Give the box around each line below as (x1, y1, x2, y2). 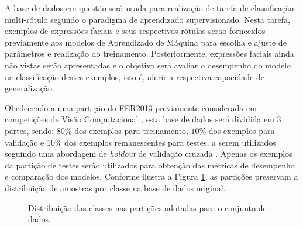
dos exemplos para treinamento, (74, 124, 188, 136)
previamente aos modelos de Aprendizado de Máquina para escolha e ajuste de (5, 36, 287, 48)
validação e (5, 136, 44, 148)
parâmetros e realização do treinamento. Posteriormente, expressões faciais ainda (5, 47, 294, 60)
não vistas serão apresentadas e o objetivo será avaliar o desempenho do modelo (5, 59, 291, 71)
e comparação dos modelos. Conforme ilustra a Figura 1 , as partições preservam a (5, 170, 298, 183)
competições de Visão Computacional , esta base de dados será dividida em (5, 113, 274, 125)
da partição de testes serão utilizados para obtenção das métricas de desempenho (5, 159, 295, 171)
